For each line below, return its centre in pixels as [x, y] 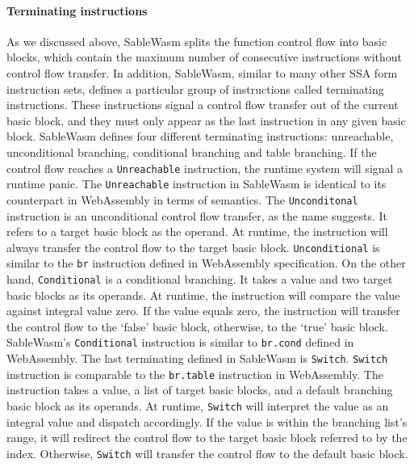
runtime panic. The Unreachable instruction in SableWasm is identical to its [197, 184]
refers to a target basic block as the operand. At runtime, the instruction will [197, 231]
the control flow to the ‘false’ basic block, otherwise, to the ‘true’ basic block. [197, 326]
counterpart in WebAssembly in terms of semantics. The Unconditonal [182, 199]
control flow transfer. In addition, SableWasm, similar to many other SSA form [202, 72]
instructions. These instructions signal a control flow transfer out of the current [203, 105]
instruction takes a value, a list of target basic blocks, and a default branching [200, 390]
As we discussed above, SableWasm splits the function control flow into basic [197, 41]
